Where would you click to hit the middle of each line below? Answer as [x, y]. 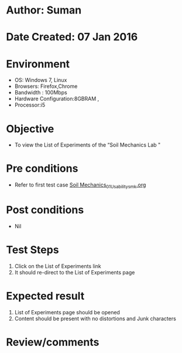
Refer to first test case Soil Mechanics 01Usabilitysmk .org [80, 185]
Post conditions [45, 210]
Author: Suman [44, 10]
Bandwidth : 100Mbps [41, 93]
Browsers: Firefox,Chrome [46, 86]
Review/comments [53, 342]
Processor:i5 [30, 105]
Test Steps [33, 250]
